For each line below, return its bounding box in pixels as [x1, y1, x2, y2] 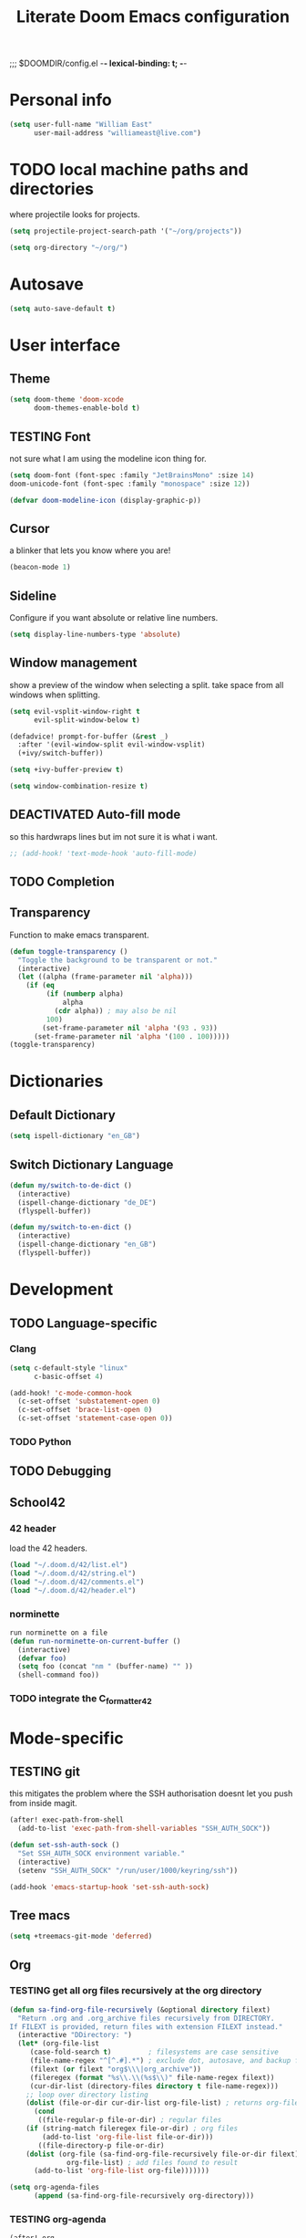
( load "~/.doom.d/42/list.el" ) [9, 1561, 128, 1570]
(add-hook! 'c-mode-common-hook [9, 1388, 132, 1397]
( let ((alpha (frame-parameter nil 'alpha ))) [17, 972, 194, 982]
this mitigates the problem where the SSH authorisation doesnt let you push [9, 1788, 293, 1799]
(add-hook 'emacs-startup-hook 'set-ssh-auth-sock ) [9, 1882, 209, 1891]
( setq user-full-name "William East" [9, 120, 153, 130]
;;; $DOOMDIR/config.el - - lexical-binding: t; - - [9, 58, 188, 69]
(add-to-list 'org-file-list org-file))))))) [33, 2166, 209, 2176]
